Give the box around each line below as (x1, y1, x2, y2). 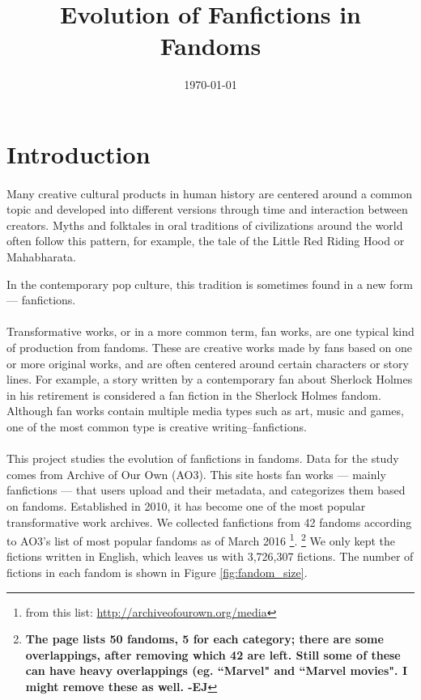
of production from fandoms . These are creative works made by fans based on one (6, 339, 413, 356)
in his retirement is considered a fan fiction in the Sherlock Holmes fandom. (6, 386, 381, 403)
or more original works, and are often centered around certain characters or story (6, 354, 409, 371)
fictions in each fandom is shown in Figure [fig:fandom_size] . (6, 564, 308, 580)
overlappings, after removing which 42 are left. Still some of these (25, 646, 401, 663)
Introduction (6, 137, 151, 170)
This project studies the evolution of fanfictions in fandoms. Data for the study (6, 450, 399, 467)
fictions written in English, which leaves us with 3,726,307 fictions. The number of (6, 548, 414, 565)
